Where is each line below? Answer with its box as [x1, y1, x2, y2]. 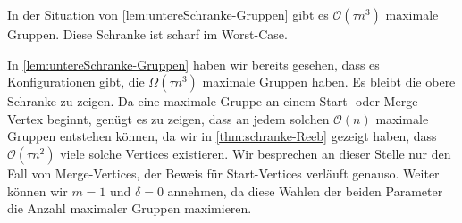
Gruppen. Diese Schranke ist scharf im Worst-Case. [7, 25, 288, 43]
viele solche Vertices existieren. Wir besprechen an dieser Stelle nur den [60, 144, 451, 162]
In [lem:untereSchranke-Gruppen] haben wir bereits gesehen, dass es [7, 54, 380, 73]
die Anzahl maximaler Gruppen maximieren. [7, 199, 252, 218]
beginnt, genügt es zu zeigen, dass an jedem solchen [46, 109, 330, 128]
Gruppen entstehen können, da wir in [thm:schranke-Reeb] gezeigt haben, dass [7, 127, 437, 145]
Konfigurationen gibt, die [7, 72, 145, 91]
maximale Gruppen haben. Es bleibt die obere [202, 72, 456, 91]
